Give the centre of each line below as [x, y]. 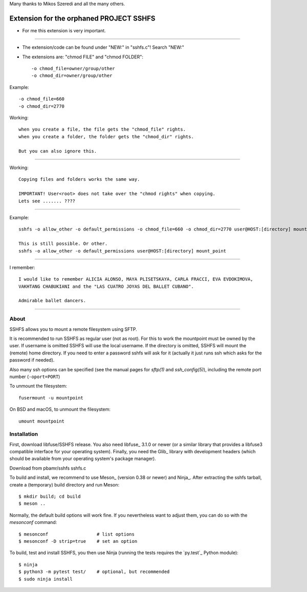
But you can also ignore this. [58, 151]
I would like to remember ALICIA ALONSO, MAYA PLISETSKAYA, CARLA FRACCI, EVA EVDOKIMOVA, [136, 279]
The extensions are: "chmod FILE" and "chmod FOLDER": [83, 57]
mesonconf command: [33, 522]
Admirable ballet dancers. [52, 301]
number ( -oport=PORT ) [35, 376]
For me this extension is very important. [64, 30]
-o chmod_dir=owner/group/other [72, 76]
